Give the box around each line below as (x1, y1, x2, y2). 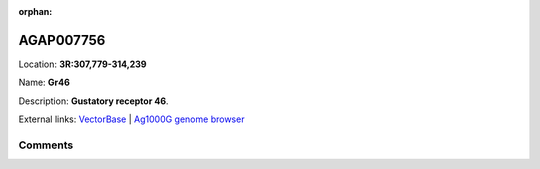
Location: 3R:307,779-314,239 (18, 58, 147, 70)
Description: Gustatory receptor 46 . (18, 95, 169, 107)
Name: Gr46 (18, 76, 70, 89)
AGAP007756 (18, 31, 106, 49)
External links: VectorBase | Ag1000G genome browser (18, 113, 245, 125)
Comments (18, 138, 74, 152)
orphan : (18, 6, 53, 17)
